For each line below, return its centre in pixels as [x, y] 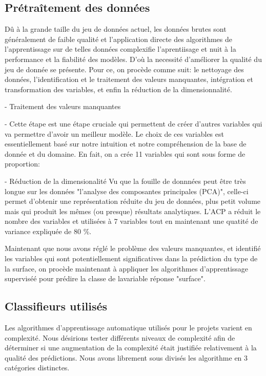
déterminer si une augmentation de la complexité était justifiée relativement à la [131, 348]
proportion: [22, 164]
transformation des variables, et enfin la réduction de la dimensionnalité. [118, 89]
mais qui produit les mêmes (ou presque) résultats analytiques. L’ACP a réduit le [133, 211]
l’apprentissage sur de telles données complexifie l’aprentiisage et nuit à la [120, 49]
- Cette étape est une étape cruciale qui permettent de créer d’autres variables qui [134, 123]
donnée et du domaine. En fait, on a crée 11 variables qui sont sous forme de [125, 153]
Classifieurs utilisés [56, 306]
